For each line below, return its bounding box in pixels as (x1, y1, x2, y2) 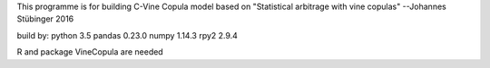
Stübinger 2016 (16, 13, 74, 24)
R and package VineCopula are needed (16, 47, 163, 57)
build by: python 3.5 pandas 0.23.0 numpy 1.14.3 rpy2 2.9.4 (16, 30, 238, 40)
